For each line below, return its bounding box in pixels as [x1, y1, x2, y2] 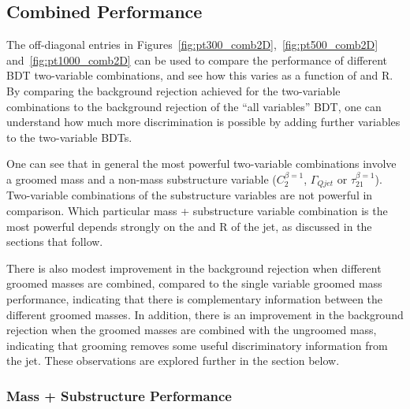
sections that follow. [6, 233, 103, 250]
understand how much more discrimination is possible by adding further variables [6, 113, 401, 130]
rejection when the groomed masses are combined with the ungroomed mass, [6, 322, 377, 338]
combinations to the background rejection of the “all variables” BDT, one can [6, 98, 382, 114]
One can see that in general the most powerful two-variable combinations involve [6, 155, 397, 172]
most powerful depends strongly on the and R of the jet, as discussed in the [6, 218, 372, 234]
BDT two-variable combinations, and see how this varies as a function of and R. [6, 67, 393, 84]
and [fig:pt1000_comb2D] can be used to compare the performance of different [6, 51, 388, 68]
